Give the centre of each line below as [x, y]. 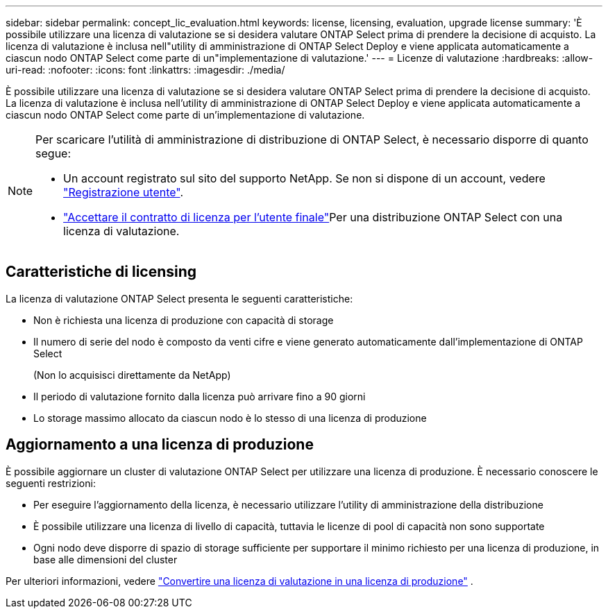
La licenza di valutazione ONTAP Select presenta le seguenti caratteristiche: [179, 298]
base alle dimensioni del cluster [105, 559]
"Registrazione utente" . [124, 192]
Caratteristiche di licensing [101, 272]
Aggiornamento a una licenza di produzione [160, 445]
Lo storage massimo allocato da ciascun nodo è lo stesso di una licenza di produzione [230, 418]
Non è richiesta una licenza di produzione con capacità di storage [184, 320]
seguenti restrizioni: [51, 483]
